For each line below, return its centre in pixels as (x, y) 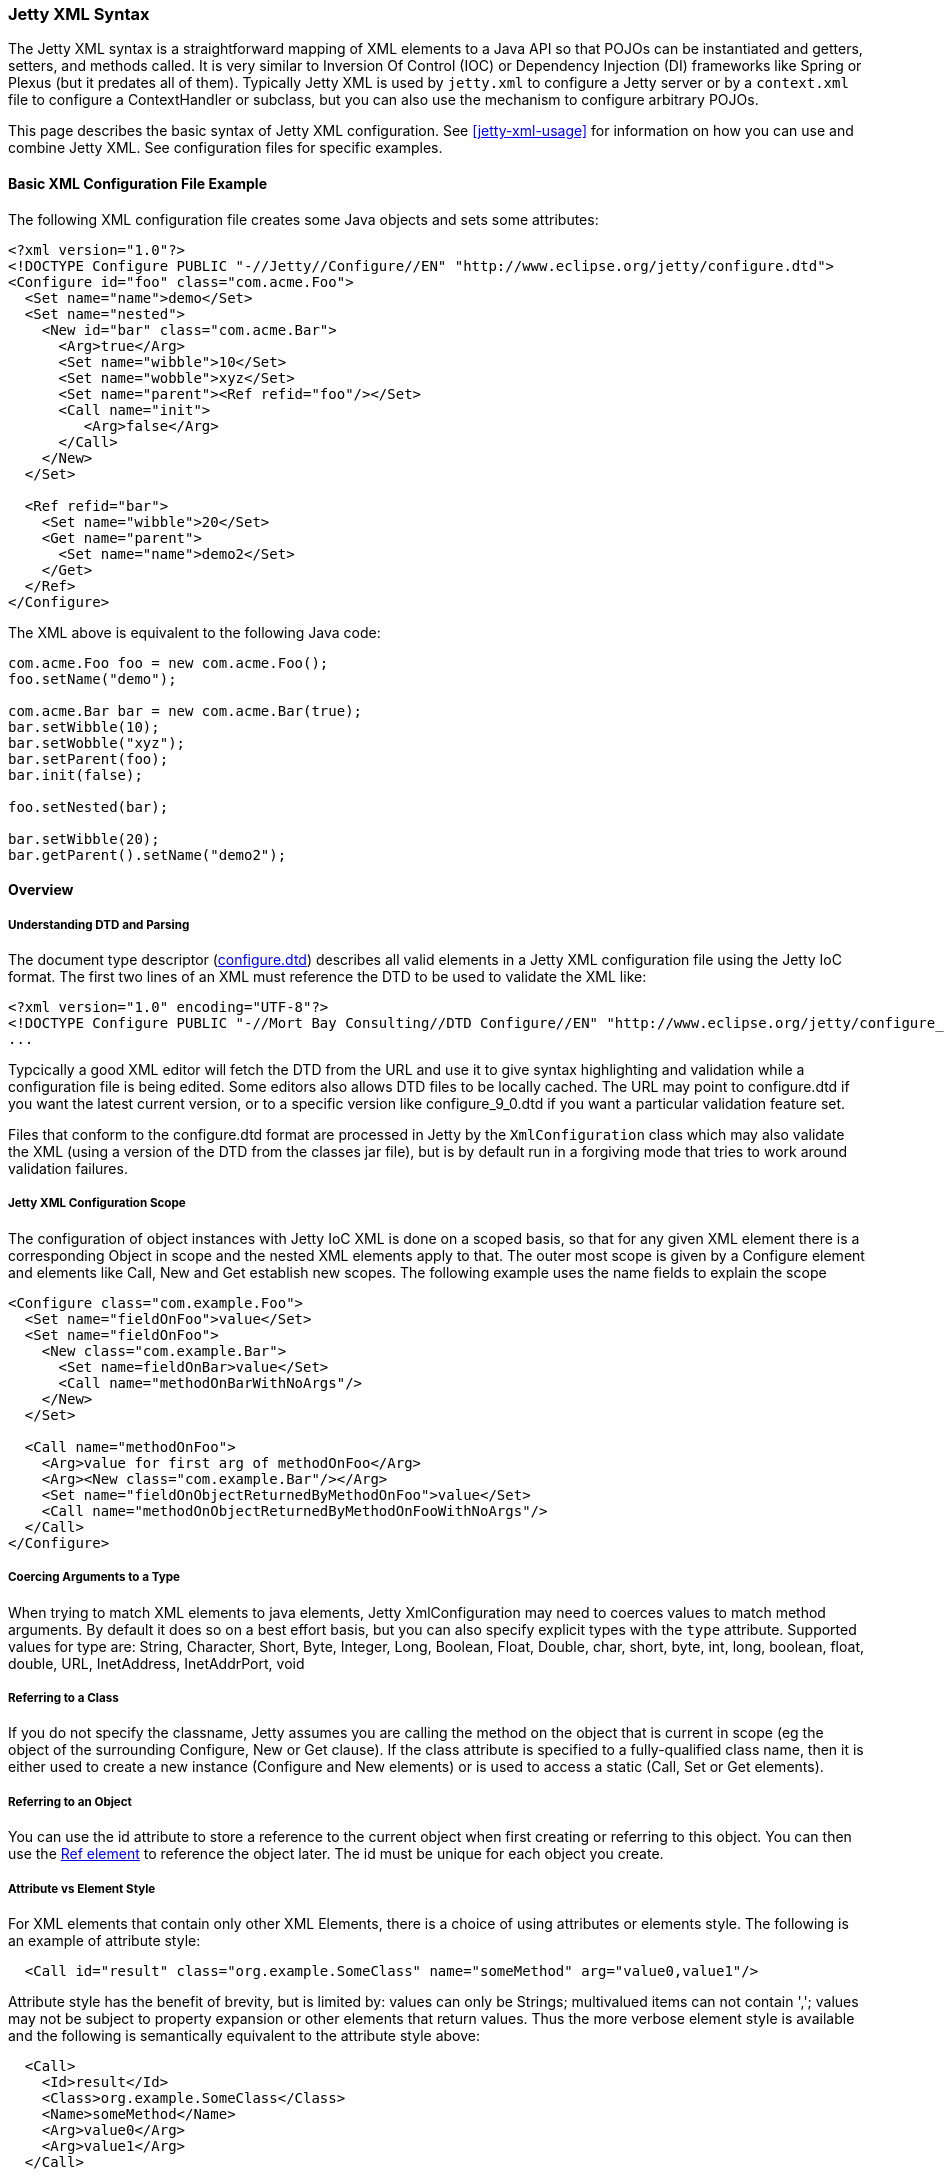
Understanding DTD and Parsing (99, 924)
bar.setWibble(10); (84, 726)
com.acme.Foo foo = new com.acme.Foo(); (168, 662)
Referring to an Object (70, 1801)
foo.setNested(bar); (88, 806)
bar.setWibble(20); (84, 838)
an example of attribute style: (104, 1940)
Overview (41, 890)
